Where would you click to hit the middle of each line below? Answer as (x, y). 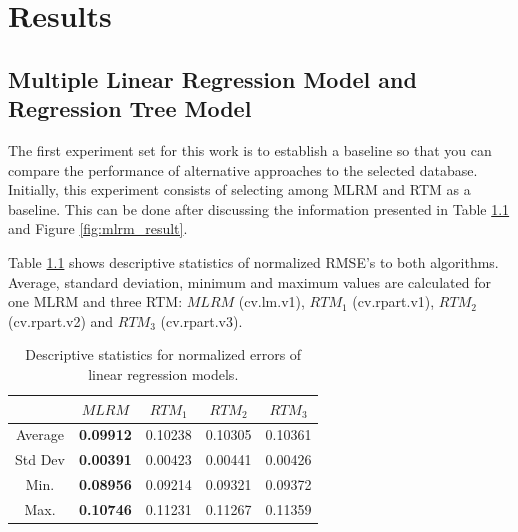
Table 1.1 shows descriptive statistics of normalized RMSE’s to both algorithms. (253, 261)
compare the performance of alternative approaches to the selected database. (243, 169)
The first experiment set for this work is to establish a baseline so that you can (250, 149)
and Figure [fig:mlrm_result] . (98, 228)
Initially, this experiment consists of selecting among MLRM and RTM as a (239, 189)
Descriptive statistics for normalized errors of (163, 354)
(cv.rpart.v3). (201, 320)
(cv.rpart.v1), (393, 301)
